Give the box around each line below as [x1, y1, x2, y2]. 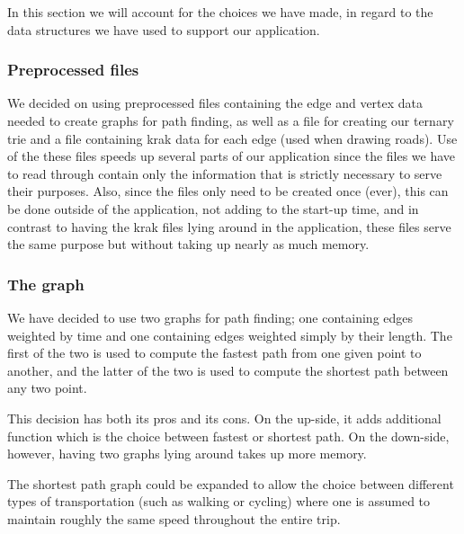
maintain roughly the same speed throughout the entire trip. [7, 509, 341, 528]
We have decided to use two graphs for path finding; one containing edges [7, 307, 414, 326]
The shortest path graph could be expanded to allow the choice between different [7, 474, 454, 493]
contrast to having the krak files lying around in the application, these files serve [7, 217, 451, 236]
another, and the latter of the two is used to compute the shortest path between [7, 360, 449, 379]
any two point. [7, 378, 87, 397]
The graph [7, 272, 85, 295]
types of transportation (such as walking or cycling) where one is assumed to [7, 492, 431, 511]
